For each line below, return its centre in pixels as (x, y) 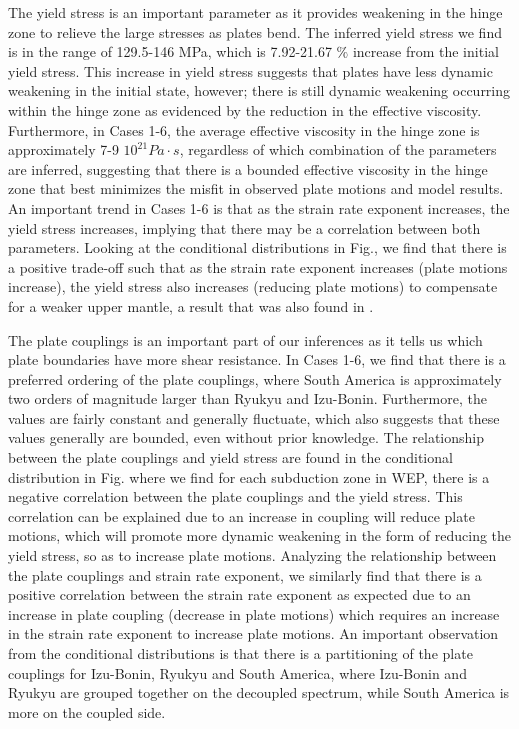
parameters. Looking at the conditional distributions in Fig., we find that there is (257, 247)
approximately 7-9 (63, 149)
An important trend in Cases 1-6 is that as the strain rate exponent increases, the (259, 207)
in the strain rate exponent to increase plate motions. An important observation (253, 633)
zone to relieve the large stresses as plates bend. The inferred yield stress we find (255, 31)
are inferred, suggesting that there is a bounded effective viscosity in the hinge (248, 168)
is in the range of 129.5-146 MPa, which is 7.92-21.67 (170, 51)
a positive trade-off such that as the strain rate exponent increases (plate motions (258, 266)
